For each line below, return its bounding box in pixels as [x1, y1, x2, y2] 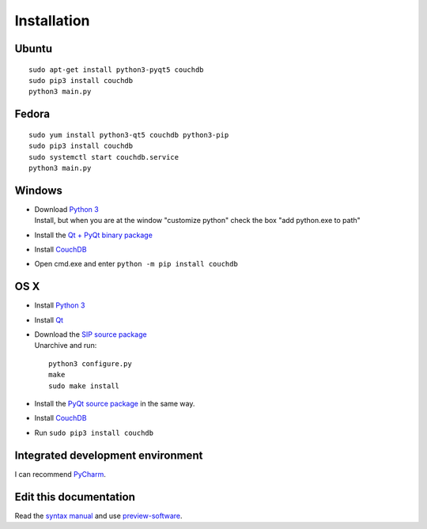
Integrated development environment [14, 448, 203, 462]
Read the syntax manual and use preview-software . [14, 511, 183, 520]
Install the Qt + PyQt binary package [34, 230, 153, 240]
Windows [14, 183, 62, 197]
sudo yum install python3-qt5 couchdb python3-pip [28, 130, 229, 139]
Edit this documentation [14, 490, 136, 504]
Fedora [14, 108, 51, 121]
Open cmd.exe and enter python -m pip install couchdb [34, 259, 239, 269]
